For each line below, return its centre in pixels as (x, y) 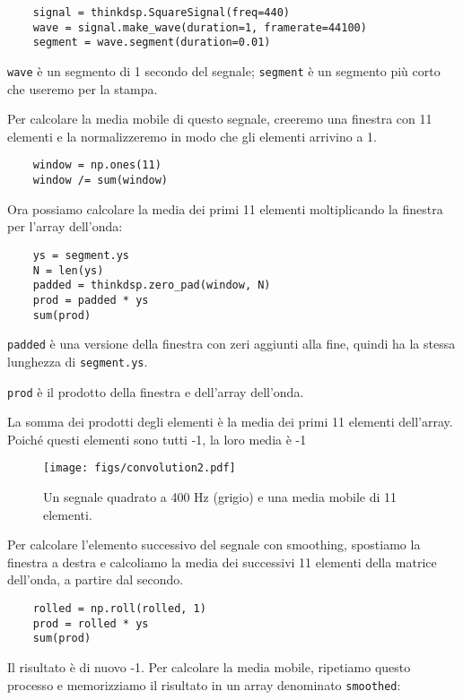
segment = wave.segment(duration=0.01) (152, 43)
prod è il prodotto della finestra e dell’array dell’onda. (156, 391)
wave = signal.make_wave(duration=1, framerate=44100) (200, 27)
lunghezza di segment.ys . (78, 361)
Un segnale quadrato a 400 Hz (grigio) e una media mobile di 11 (220, 497)
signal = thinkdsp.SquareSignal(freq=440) (161, 13)
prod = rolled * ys (91, 623)
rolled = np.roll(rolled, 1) (119, 608)
